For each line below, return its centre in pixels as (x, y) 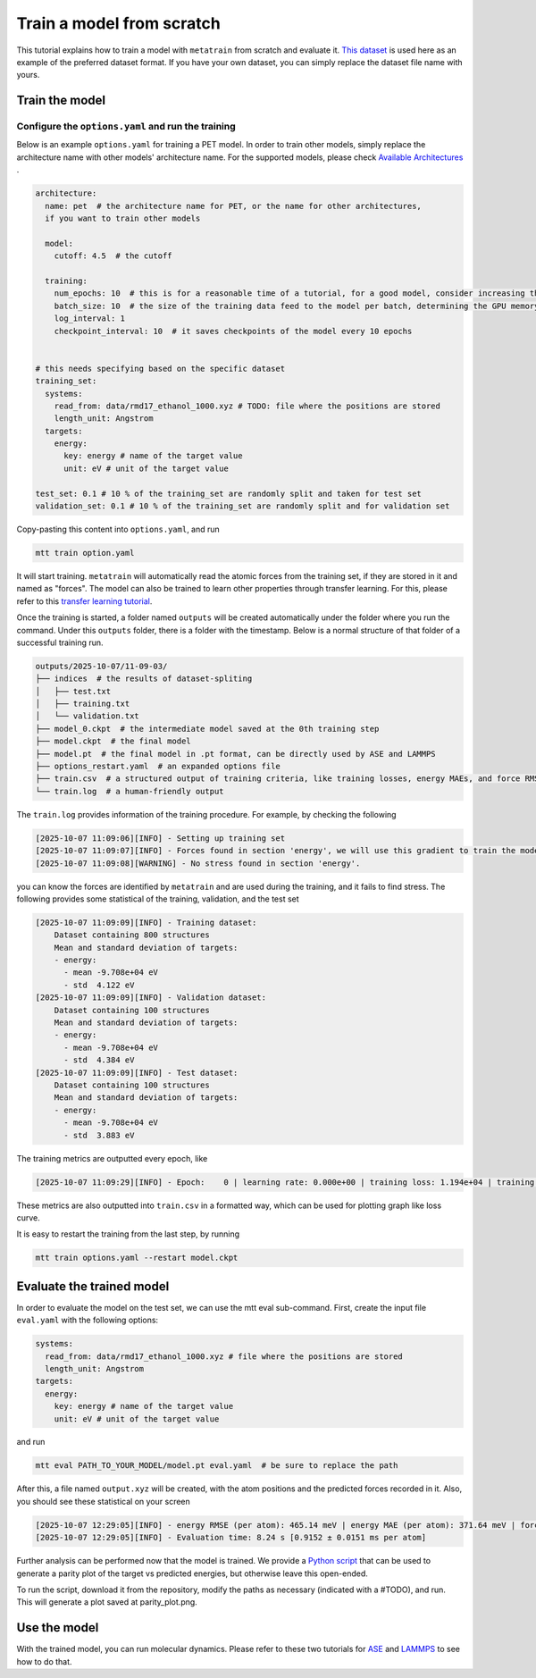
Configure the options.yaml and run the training (126, 127)
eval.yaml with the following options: (88, 1320)
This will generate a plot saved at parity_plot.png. (107, 1602)
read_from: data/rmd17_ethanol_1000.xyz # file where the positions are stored (224, 1356)
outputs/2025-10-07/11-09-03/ (101, 666)
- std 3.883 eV (99, 1135)
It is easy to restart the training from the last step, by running (128, 1234)
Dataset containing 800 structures (132, 935)
